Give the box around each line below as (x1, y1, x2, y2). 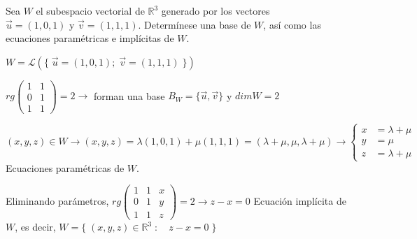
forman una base (93, 88, 165, 103)
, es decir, (15, 219, 56, 234)
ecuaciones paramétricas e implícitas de (6, 31, 174, 45)
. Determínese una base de (138, 17, 251, 31)
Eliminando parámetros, (6, 194, 109, 208)
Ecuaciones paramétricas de (6, 160, 125, 175)
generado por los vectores (161, 3, 270, 17)
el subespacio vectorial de (36, 3, 145, 17)
